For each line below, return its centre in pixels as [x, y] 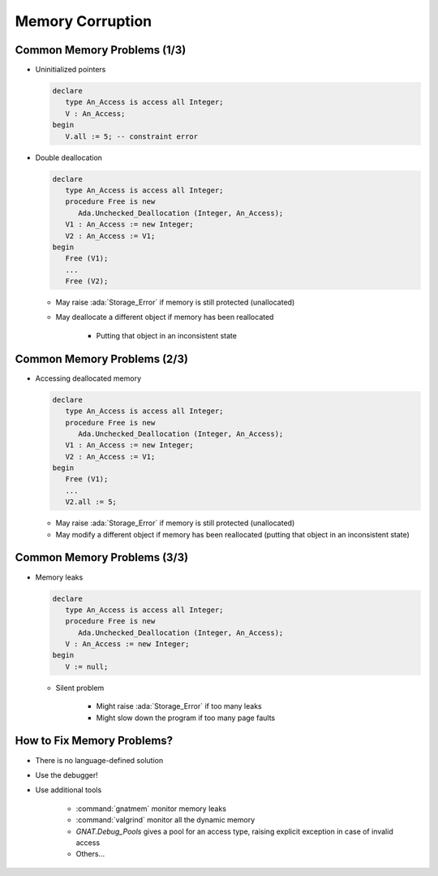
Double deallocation [69, 158]
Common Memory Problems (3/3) [102, 557]
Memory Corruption [84, 21]
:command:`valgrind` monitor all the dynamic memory [165, 820]
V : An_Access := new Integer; [127, 644]
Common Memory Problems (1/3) [101, 50]
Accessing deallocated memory [88, 378]
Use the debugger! [67, 775]
